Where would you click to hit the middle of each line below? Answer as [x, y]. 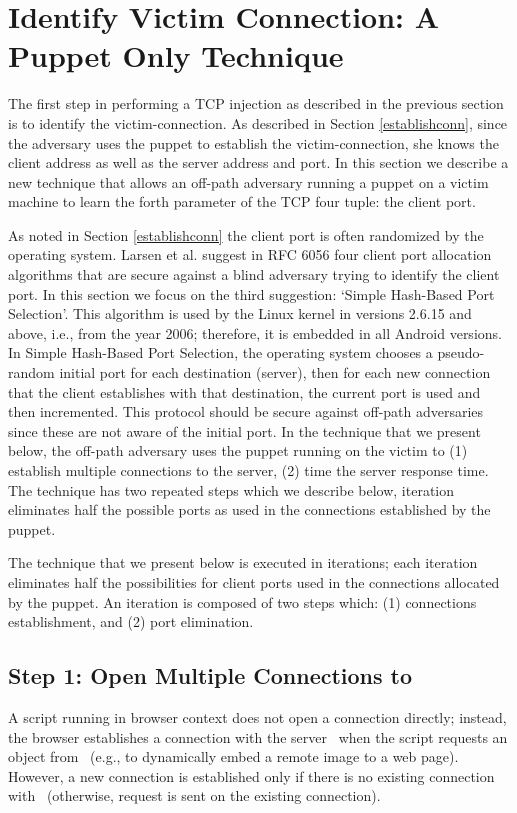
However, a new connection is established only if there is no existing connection [251, 775]
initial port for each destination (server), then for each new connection [275, 372]
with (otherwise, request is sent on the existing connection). [194, 795]
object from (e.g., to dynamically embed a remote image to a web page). [233, 756]
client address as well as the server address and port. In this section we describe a [258, 162]
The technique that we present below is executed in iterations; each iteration [243, 562]
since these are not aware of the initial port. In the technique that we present [244, 430]
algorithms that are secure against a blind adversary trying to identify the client [254, 274]
